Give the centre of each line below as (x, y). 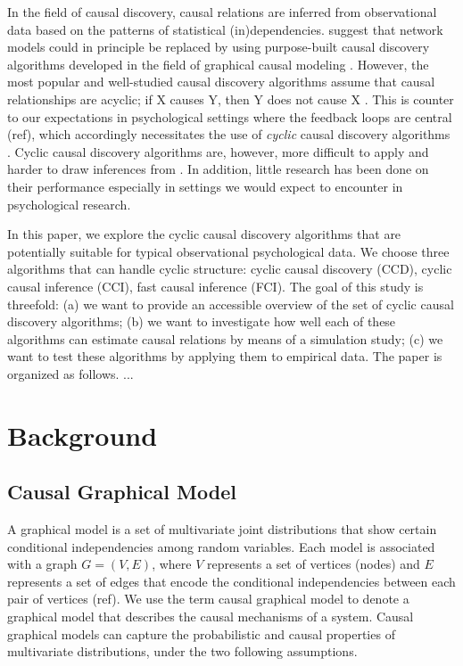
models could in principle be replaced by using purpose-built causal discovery (219, 47)
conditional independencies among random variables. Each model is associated (221, 546)
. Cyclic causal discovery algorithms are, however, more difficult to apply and (218, 151)
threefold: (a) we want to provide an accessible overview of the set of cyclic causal (231, 304)
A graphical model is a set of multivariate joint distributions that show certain (222, 529)
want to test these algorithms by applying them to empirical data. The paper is (225, 356)
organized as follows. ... (70, 373)
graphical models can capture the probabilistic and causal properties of (201, 633)
